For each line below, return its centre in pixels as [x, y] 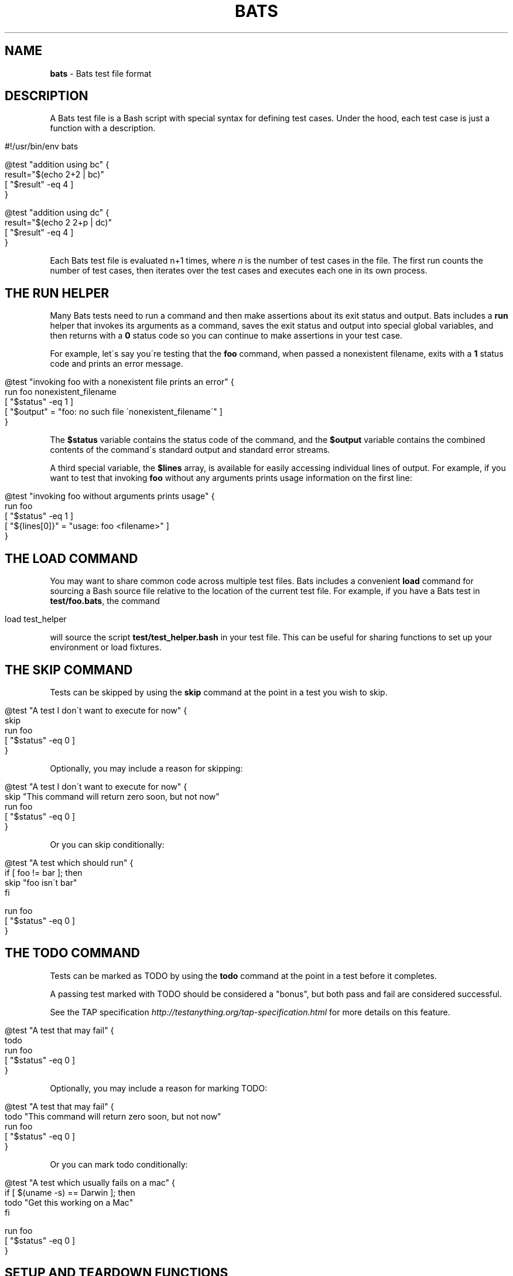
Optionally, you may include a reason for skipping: [146, 768]
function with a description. [103, 128]
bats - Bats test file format [101, 73]
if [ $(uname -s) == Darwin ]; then [70, 1192]
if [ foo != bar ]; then [44, 872]
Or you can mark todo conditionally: [119, 1164]
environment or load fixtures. [106, 647]
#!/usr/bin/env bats [42, 146]
